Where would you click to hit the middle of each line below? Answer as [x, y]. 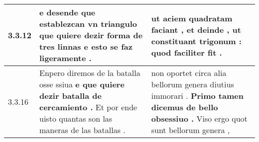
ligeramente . [65, 58]
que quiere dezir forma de [91, 35]
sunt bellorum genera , [191, 130]
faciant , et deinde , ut [196, 29]
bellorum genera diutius [193, 84]
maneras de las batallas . [82, 130]
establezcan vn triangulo [88, 24]
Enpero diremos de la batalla [90, 73]
